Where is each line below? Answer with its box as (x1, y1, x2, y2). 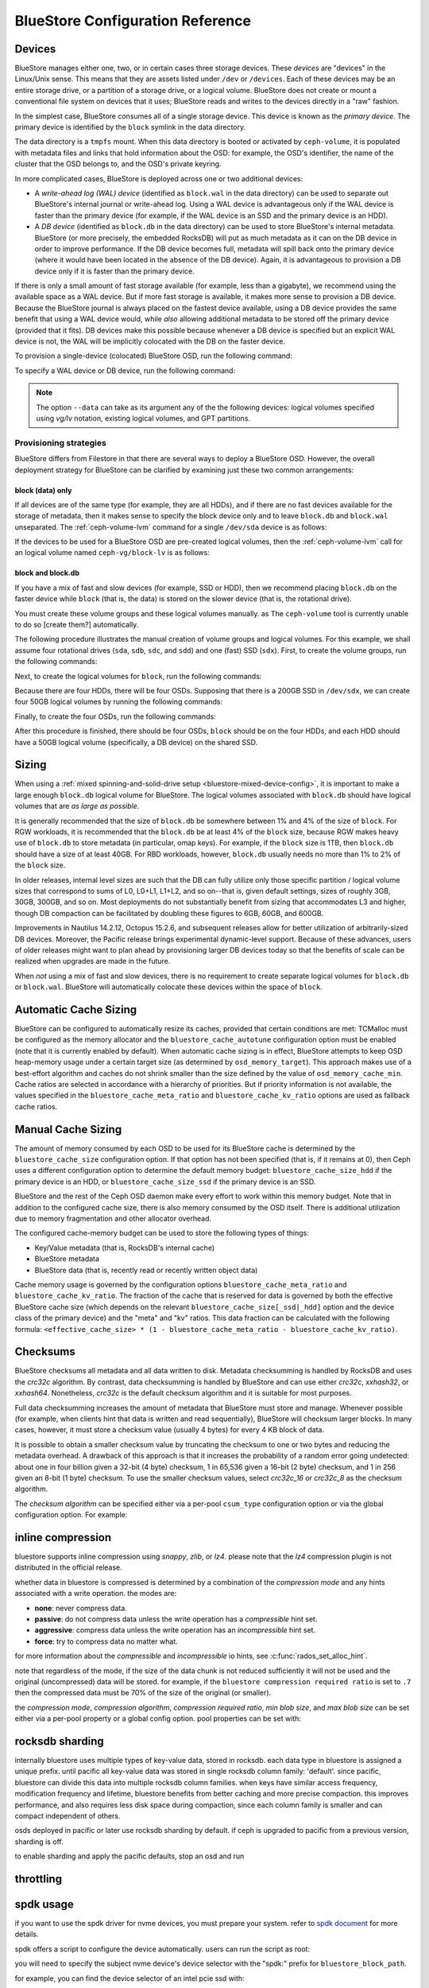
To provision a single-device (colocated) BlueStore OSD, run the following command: (14, 351, 293, 361)
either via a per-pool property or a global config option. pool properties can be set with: (14, 1714, 302, 1723)
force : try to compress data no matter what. (34, 1637, 178, 1646)
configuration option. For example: (14, 1510, 128, 1520)
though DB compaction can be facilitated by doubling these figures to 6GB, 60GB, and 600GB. (14, 908, 324, 918)
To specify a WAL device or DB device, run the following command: (14, 366, 236, 375)
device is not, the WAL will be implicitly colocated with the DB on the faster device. (14, 336, 286, 346)
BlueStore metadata (34, 1254, 99, 1264)
